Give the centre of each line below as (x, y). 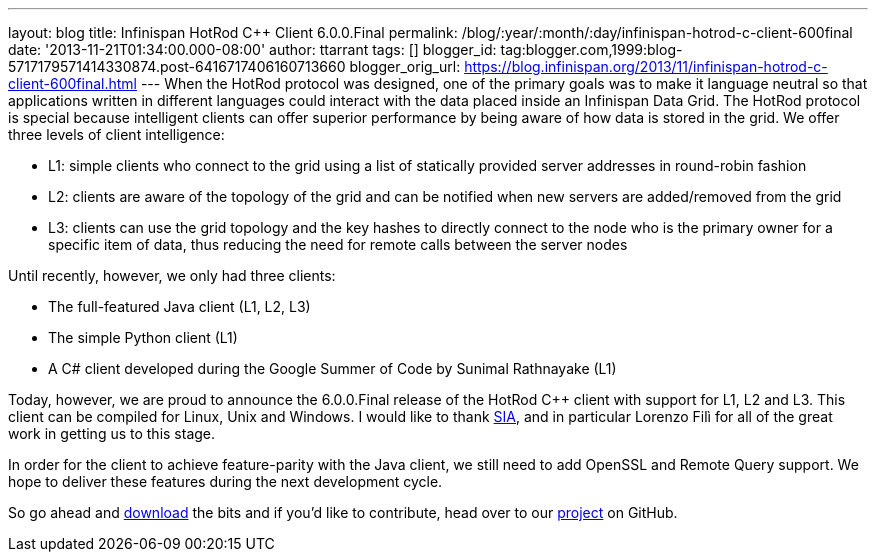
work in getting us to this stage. (112, 433)
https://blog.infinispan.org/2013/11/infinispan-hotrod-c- (646, 66)
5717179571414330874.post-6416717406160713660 (177, 66)
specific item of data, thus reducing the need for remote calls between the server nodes (338, 244)
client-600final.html (72, 83)
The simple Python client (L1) (143, 337)
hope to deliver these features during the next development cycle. (225, 481)
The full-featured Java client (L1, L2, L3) (179, 306)
